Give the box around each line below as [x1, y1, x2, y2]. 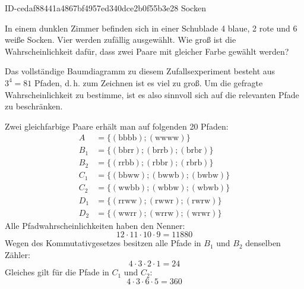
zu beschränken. [5, 100, 63, 112]
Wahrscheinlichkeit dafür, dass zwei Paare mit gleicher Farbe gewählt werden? [5, 45, 289, 57]
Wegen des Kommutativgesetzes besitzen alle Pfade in [5, 237, 201, 249]
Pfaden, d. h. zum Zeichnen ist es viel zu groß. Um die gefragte [34, 76, 263, 89]
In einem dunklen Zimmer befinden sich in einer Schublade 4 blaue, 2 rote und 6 [5, 21, 297, 34]
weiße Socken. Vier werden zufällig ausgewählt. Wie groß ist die [5, 33, 236, 46]
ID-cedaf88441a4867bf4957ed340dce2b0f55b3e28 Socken [5, 2, 206, 14]
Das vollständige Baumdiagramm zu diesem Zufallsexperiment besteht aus [5, 65, 275, 77]
